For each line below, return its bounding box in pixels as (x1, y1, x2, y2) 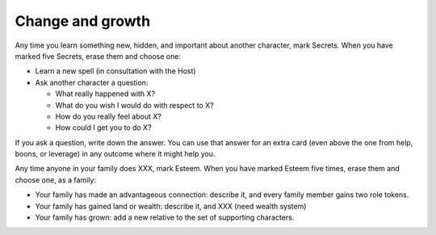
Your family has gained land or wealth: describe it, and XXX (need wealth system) (35, 201, 307, 211)
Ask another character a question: (35, 78, 149, 87)
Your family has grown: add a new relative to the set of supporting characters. (35, 212, 295, 222)
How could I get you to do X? (55, 123, 153, 132)
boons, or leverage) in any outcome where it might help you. (15, 149, 216, 159)
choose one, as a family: (15, 174, 97, 185)
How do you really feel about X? (55, 111, 161, 121)
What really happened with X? (55, 89, 156, 99)
